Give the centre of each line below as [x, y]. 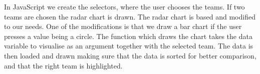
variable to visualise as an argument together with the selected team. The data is [129, 46]
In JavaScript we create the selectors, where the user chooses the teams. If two [124, 6]
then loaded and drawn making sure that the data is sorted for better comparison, [130, 55]
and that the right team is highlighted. [63, 65]
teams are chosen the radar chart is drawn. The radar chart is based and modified [130, 16]
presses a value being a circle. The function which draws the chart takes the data [128, 36]
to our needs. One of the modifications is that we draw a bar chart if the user [123, 26]
